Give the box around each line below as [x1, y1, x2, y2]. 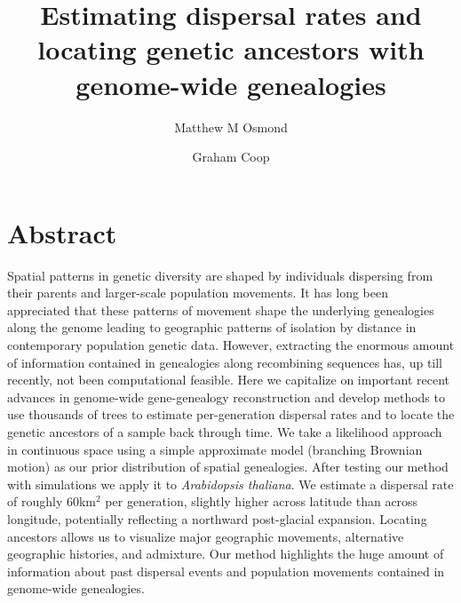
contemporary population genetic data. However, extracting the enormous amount [7, 336, 455, 353]
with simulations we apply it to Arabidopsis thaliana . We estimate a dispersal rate [7, 474, 454, 493]
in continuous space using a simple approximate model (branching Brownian [7, 440, 423, 458]
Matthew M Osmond [174, 117, 288, 136]
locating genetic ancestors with [37, 31, 425, 67]
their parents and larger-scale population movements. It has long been [7, 283, 389, 302]
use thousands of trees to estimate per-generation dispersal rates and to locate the [7, 405, 455, 424]
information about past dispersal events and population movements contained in [7, 561, 445, 580]
